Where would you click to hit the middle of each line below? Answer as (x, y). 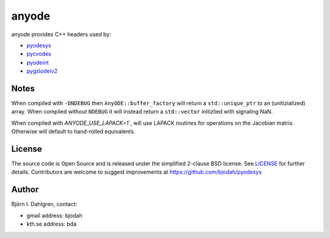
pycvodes (39, 54)
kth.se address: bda (52, 224)
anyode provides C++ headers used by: (61, 34)
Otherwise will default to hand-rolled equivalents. (73, 132)
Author (25, 190)
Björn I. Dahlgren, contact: (44, 204)
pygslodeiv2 (42, 71)
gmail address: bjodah (54, 215)
